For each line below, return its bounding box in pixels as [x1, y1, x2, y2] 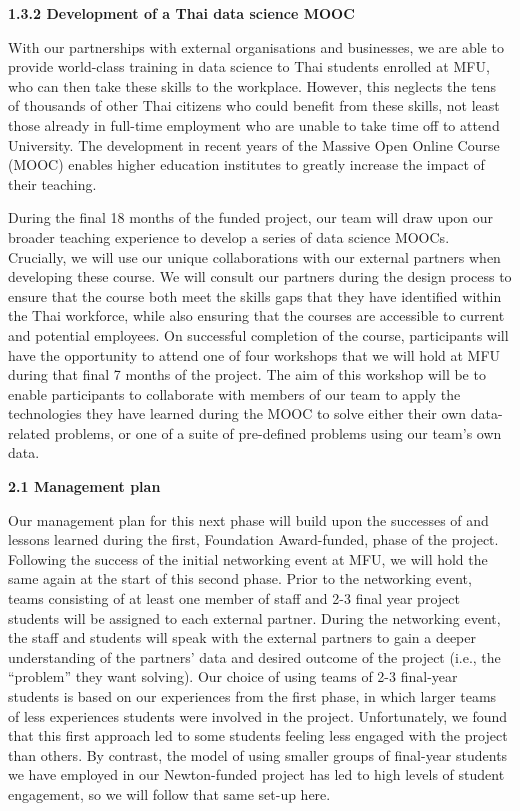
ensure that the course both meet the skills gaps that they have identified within [8, 285, 502, 306]
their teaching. [8, 173, 97, 194]
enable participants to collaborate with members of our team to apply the [8, 383, 461, 404]
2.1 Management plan [8, 476, 161, 497]
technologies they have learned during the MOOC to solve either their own [8, 403, 467, 424]
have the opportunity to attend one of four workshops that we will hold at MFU [8, 344, 501, 365]
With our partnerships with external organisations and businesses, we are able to [8, 36, 504, 57]
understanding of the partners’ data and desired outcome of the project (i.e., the [8, 646, 501, 667]
